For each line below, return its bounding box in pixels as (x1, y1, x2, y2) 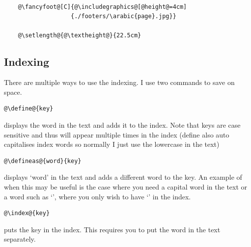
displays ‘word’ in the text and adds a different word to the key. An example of (4, 172, 242, 182)
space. (4, 86, 22, 97)
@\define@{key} (4, 105, 54, 112)
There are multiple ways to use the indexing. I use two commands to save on (4, 77, 235, 87)
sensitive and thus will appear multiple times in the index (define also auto (4, 129, 229, 139)
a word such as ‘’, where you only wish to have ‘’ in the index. (4, 191, 191, 201)
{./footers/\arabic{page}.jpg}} (71, 13, 176, 20)
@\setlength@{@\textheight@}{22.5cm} (18, 32, 141, 39)
